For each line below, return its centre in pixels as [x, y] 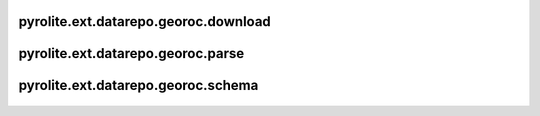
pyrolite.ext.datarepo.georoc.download [145, 21]
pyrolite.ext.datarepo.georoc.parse [131, 53]
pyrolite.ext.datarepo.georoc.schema [138, 85]
